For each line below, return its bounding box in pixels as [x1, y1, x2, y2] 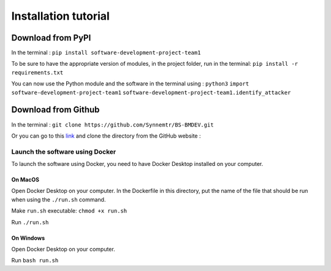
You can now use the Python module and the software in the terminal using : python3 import [11, 80, 249, 87]
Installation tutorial [11, 9, 110, 23]
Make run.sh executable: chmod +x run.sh [11, 207, 127, 214]
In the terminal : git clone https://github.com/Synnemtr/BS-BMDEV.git [11, 120, 214, 128]
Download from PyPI [11, 33, 91, 43]
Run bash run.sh [11, 257, 59, 264]
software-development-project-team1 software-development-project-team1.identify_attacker [11, 89, 291, 96]
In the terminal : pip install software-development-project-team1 [11, 49, 201, 57]
